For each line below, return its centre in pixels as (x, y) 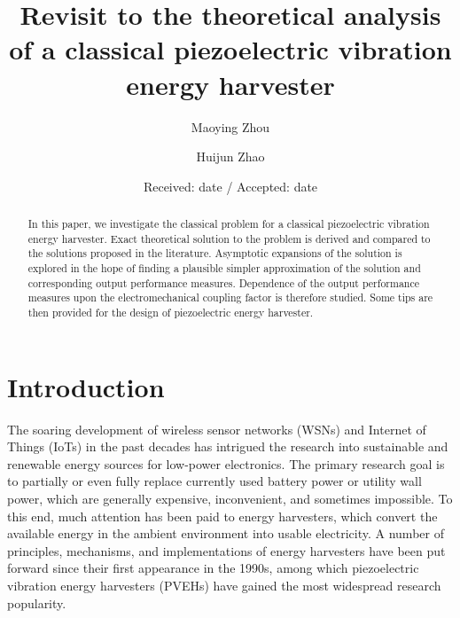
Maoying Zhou (230, 126)
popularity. (37, 602)
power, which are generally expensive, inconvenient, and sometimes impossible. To (230, 498)
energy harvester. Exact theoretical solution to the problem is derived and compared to (229, 238)
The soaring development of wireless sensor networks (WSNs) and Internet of (217, 429)
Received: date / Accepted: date (230, 186)
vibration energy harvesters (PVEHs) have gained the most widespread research (224, 585)
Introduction (86, 386)
